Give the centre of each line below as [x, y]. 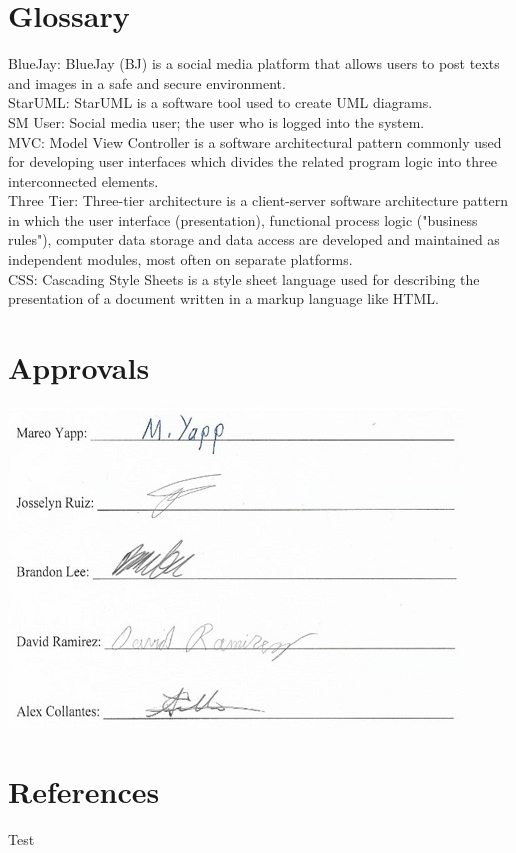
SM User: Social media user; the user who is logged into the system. [216, 121]
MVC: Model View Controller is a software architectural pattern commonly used [255, 141]
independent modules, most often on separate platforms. [180, 259]
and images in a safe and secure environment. [147, 82]
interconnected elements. [83, 180]
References [84, 790]
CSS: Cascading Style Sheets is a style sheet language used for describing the [244, 278]
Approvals [79, 367]
